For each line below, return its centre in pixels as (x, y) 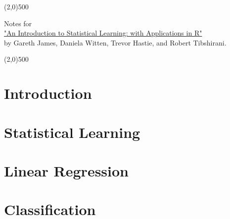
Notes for (18, 23)
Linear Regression (67, 170)
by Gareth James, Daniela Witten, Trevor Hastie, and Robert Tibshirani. (115, 42)
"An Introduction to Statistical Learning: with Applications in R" (103, 33)
